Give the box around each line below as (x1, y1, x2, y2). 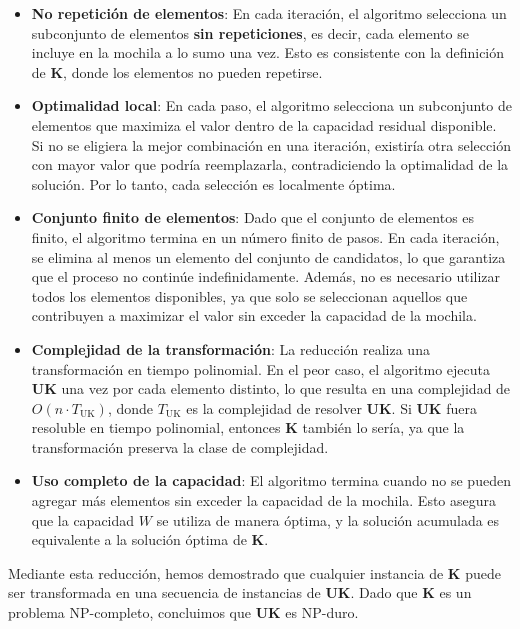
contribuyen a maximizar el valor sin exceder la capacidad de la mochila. (31, 305, 477, 326)
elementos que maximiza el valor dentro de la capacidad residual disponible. (31, 114, 497, 135)
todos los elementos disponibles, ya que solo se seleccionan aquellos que (31, 285, 468, 306)
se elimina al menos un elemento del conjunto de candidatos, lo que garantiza (31, 246, 506, 267)
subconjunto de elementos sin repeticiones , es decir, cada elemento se (31, 22, 469, 43)
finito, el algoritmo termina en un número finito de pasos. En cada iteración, (31, 226, 500, 247)
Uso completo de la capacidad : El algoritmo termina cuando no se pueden (31, 470, 511, 491)
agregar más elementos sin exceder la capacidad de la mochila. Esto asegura (31, 490, 497, 511)
